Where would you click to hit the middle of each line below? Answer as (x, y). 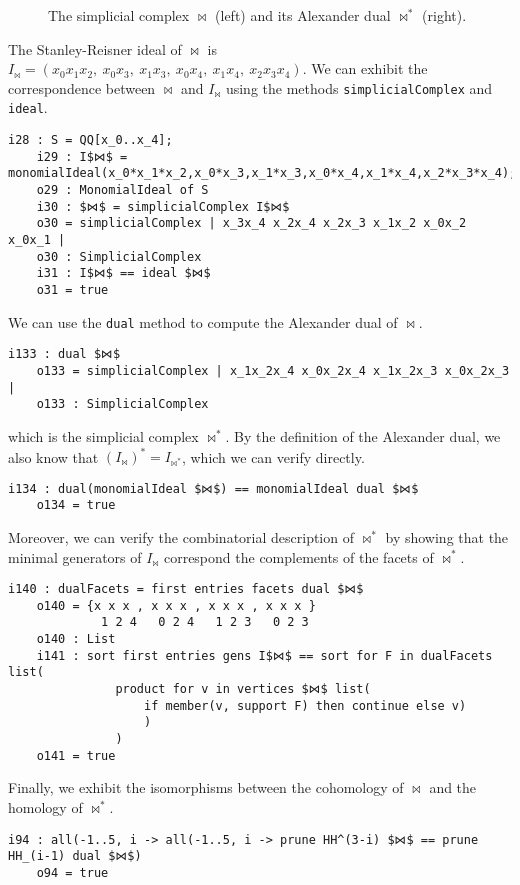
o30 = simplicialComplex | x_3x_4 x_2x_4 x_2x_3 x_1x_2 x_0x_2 (251, 223)
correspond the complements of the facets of (298, 556)
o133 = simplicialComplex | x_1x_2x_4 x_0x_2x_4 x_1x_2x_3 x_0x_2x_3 (273, 370)
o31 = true (72, 290)
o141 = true (76, 755)
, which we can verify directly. (273, 456)
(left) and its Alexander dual (303, 15)
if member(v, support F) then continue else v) (305, 705)
